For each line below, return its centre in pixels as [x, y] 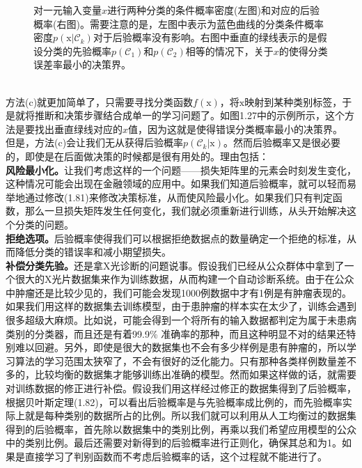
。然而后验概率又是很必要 [282, 142]
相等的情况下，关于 [229, 50]
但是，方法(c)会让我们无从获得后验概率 [95, 142]
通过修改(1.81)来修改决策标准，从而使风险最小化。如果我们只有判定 [179, 197]
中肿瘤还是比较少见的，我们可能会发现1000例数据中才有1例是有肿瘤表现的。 [179, 292]
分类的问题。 [44, 224]
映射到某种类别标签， [293, 101]
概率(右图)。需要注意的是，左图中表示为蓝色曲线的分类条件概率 [179, 23]
